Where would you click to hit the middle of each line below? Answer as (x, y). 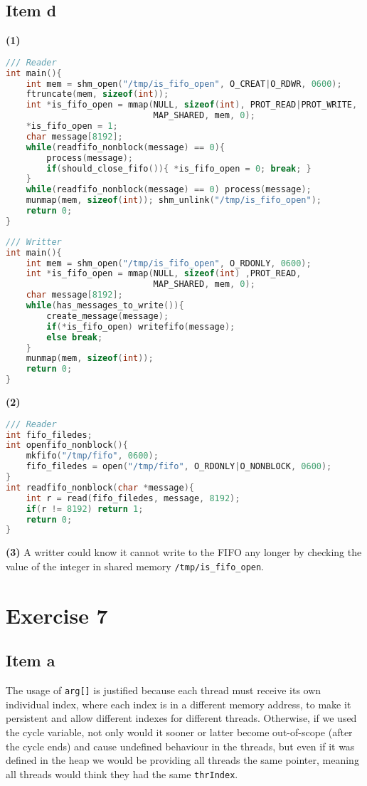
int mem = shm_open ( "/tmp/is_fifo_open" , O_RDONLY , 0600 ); (169, 263)
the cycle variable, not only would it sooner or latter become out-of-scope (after (179, 732)
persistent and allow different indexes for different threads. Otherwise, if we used (181, 718)
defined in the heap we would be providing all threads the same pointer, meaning (182, 760)
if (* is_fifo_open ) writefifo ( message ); (141, 326)
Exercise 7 (57, 615)
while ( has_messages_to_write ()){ (105, 306)
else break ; (75, 337)
